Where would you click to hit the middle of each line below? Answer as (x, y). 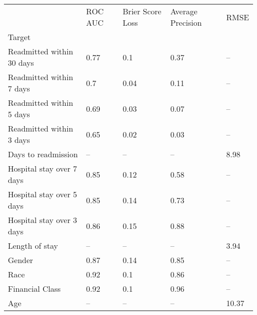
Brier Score (142, 11)
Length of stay (33, 246)
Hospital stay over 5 (43, 194)
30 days (21, 63)
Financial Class (34, 289)
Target (19, 37)
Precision (186, 22)
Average (184, 11)
